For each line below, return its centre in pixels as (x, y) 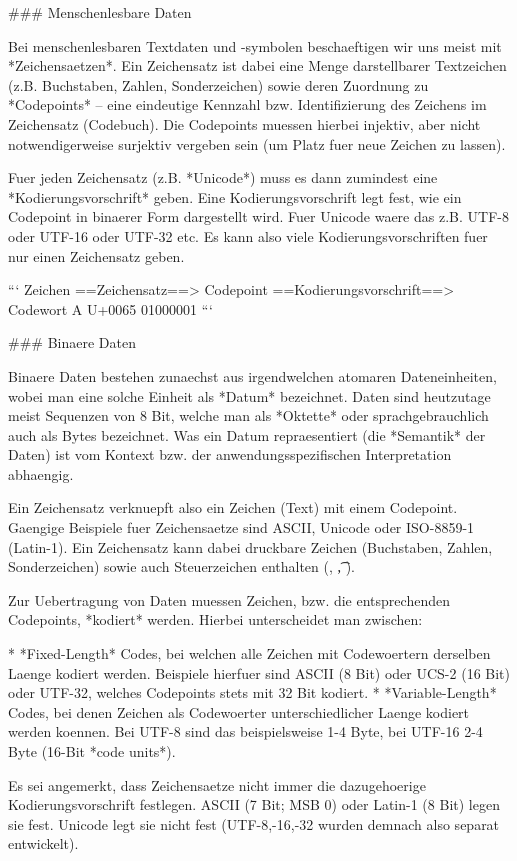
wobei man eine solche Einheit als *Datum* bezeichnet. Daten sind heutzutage (249, 395)
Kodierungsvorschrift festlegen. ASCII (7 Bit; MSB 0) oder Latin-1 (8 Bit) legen (254, 804)
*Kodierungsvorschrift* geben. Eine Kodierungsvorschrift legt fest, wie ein (235, 196)
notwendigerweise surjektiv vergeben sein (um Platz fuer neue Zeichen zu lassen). (257, 143)
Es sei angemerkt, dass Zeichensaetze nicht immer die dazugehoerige (217, 784)
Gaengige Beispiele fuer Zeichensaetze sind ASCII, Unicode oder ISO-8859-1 (241, 527)
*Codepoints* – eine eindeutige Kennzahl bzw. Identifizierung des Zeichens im (247, 104)
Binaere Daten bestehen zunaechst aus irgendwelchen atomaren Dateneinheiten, (252, 375)
